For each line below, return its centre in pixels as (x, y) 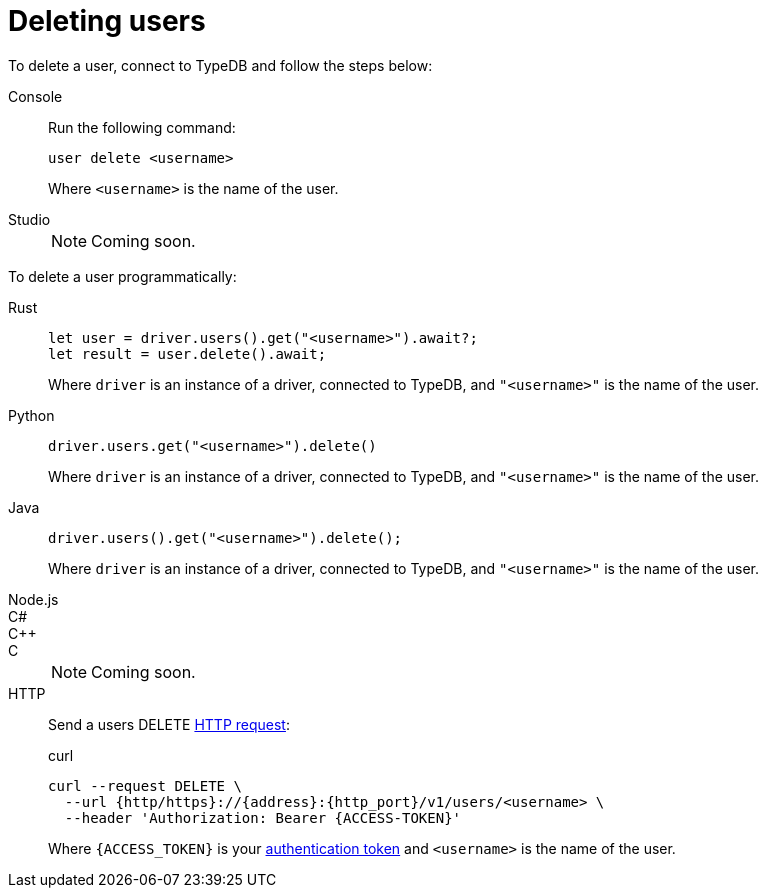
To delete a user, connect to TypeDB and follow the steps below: (220, 65)
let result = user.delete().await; (187, 353)
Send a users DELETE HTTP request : (169, 724)
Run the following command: (142, 127)
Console (35, 96)
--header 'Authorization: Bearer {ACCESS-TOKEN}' (263, 817)
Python (31, 415)
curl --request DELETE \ (145, 785)
